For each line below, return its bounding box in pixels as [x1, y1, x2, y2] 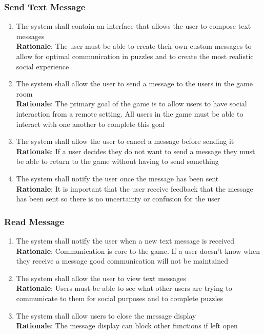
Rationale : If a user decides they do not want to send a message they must [16, 145, 255, 156]
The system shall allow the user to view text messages [16, 272, 186, 283]
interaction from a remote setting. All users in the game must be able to [16, 108, 243, 119]
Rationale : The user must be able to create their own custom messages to [16, 41, 252, 51]
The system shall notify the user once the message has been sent [16, 173, 219, 183]
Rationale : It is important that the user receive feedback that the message [16, 183, 253, 194]
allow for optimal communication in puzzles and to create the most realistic [16, 51, 254, 61]
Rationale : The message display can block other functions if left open [16, 320, 238, 331]
